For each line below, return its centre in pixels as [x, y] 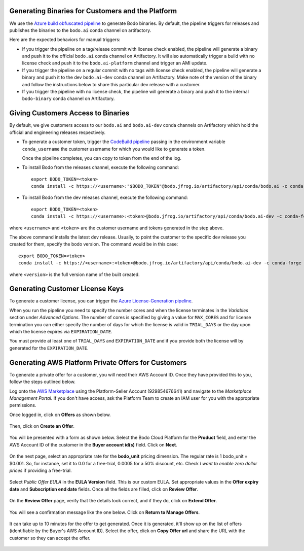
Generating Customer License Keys [67, 289]
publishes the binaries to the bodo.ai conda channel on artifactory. [80, 30]
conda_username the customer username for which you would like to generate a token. [114, 149]
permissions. [23, 405]
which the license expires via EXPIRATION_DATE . [61, 332]
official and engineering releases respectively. [58, 132]
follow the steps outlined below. [43, 382]
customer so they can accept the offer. [50, 538]
